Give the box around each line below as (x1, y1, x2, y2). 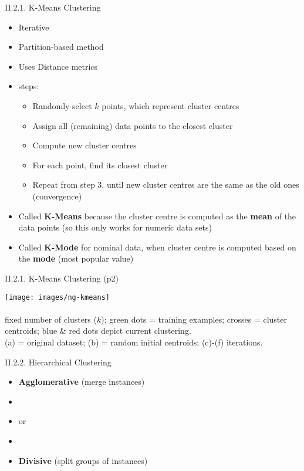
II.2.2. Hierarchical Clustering (5, 355, 112, 368)
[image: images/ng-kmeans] (5, 293, 110, 301)
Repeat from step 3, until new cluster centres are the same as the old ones (32, 178, 299, 191)
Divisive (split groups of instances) (18, 454, 148, 466)
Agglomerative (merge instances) (18, 375, 145, 388)
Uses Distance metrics (18, 60, 98, 72)
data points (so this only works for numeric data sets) (18, 221, 212, 233)
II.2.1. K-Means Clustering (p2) (5, 272, 119, 284)
